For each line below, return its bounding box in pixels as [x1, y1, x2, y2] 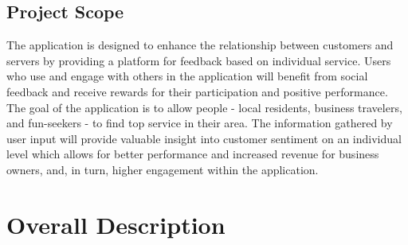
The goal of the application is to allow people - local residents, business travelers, [6, 99, 402, 115]
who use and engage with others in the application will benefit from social [6, 68, 368, 84]
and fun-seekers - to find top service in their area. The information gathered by [6, 115, 393, 131]
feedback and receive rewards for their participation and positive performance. [6, 83, 388, 99]
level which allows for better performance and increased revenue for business [6, 146, 379, 162]
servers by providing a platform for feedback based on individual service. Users [6, 52, 391, 68]
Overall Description [6, 208, 226, 240]
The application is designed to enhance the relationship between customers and [6, 37, 394, 53]
